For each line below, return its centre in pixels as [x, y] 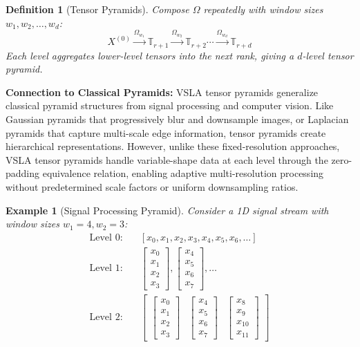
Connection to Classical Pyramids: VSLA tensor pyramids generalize [162, 92]
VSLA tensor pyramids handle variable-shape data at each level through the [167, 159]
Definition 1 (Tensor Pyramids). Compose [97, 9]
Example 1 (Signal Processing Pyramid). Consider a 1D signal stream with [167, 210]
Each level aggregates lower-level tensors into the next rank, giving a [150, 55]
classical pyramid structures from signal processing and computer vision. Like [170, 105]
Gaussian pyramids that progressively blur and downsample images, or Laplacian [177, 119]
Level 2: [106, 318]
